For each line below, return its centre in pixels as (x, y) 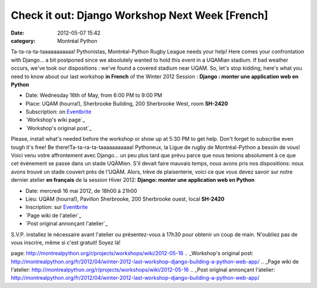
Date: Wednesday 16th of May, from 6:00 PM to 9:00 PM (94, 95)
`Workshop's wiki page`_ (55, 120)
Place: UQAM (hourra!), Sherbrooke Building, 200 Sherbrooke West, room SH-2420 (127, 103)
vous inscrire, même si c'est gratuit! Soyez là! (66, 242)
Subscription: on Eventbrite (58, 112)
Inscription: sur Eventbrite (57, 207)
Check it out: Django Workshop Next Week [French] (139, 15)
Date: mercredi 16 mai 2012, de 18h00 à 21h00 (81, 191)
